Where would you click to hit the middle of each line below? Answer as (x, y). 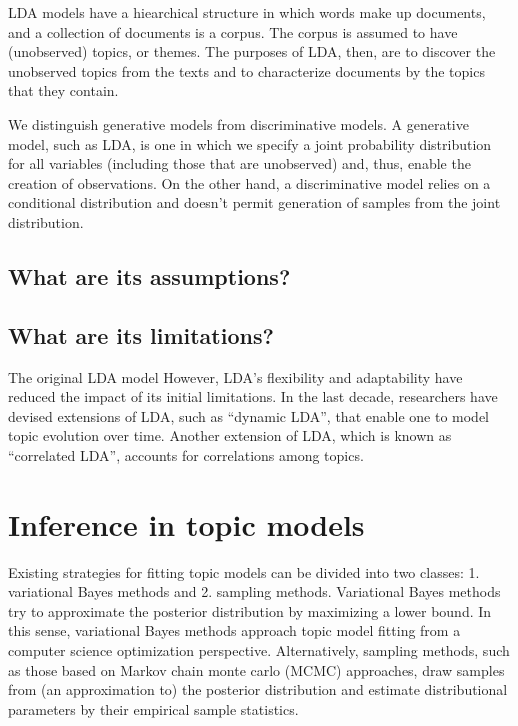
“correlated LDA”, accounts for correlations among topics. (186, 454)
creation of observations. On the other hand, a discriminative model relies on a (249, 182)
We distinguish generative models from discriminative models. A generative (238, 123)
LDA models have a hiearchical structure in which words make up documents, (247, 12)
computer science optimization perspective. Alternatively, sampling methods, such (259, 649)
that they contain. (63, 90)
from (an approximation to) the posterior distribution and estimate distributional (258, 689)
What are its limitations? (141, 334)
